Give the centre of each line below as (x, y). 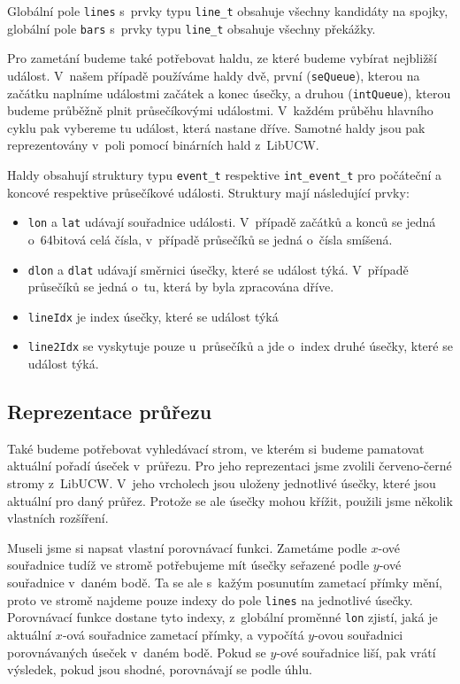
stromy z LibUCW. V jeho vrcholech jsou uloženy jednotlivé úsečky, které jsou (222, 483)
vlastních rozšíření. (58, 518)
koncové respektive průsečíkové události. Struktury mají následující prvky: (208, 192)
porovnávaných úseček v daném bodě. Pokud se (137, 652)
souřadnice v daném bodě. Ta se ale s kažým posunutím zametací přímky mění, (225, 583)
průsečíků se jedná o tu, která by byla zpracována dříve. (181, 287)
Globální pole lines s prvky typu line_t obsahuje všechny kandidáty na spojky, (228, 11)
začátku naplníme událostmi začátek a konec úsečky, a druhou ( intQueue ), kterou (229, 93)
